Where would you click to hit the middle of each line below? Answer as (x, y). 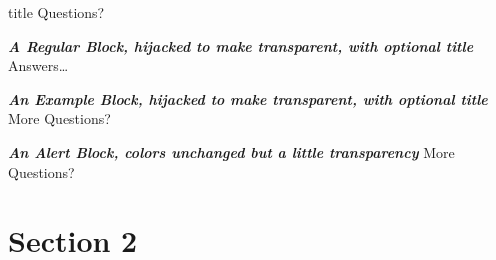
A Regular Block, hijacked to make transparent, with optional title (241, 45)
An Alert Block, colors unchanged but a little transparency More (231, 151)
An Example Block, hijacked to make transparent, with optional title (248, 98)
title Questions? (56, 12)
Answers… (38, 65)
